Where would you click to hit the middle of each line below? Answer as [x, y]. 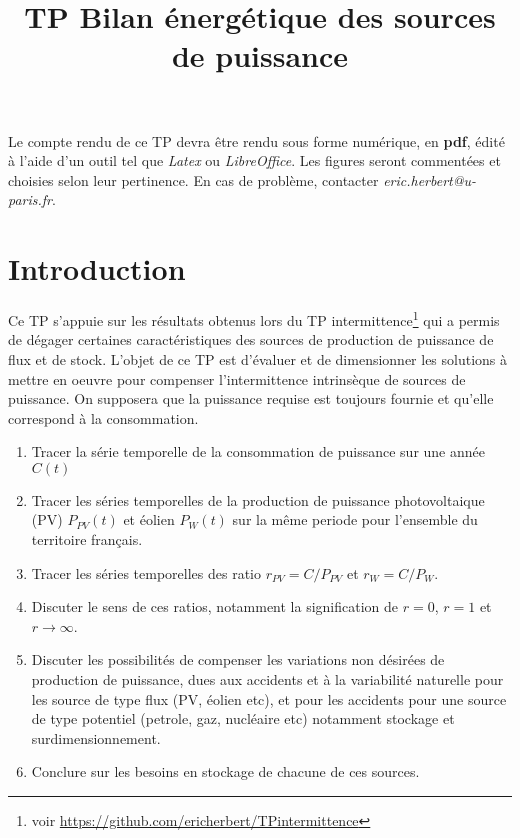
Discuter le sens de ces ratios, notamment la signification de [215, 606]
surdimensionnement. [96, 737]
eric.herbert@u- [430, 179]
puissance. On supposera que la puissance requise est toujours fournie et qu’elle [251, 398]
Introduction [97, 268]
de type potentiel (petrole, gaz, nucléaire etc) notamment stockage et [243, 718]
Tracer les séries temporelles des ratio [146, 572]
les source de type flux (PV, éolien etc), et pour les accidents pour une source [269, 698]
